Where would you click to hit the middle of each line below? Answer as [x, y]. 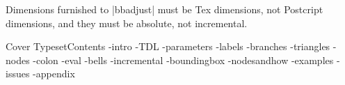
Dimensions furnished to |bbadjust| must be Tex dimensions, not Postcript [165, 9]
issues [18, 74]
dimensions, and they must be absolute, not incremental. [127, 23]
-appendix [54, 74]
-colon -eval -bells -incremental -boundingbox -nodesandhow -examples [183, 60]
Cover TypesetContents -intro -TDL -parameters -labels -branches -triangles [168, 46]
